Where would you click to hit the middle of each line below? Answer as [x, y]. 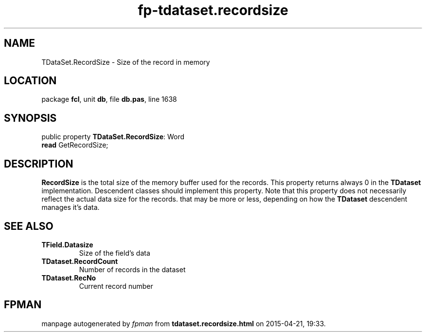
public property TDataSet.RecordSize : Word [113, 137]
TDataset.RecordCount [80, 261]
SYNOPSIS [30, 118]
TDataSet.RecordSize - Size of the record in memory [126, 62]
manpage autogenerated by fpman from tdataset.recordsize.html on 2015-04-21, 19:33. [184, 323]
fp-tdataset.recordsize [213, 10]
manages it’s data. [71, 207]
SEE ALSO [29, 226]
